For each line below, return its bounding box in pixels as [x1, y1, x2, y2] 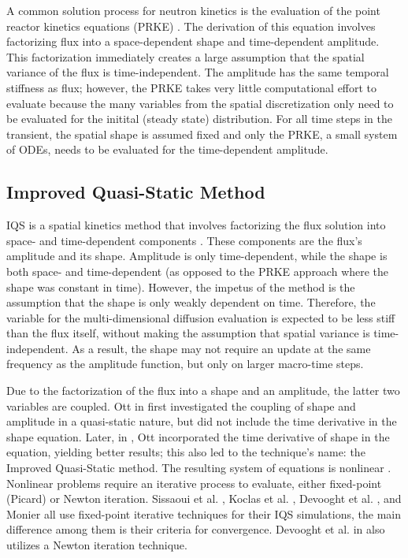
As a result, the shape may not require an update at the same [72, 340, 371, 356]
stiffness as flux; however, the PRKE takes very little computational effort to [6, 79, 377, 95]
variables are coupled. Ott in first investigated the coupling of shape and [6, 397, 356, 414]
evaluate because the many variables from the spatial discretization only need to [6, 95, 394, 111]
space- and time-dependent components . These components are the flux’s [6, 232, 362, 248]
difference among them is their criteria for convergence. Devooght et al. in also [6, 521, 385, 538]
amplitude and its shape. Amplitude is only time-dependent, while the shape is [6, 247, 388, 264]
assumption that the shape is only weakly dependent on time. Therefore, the [6, 294, 376, 311]
